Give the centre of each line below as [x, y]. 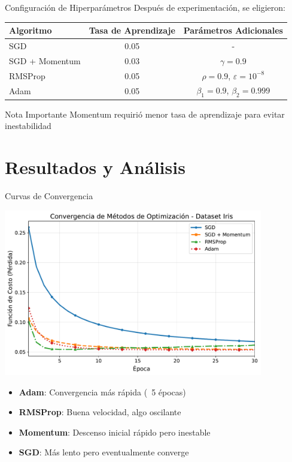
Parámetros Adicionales [233, 30]
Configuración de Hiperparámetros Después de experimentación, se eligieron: [145, 7]
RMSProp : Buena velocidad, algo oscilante [100, 412]
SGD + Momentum [45, 60]
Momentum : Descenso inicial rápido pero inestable [115, 432]
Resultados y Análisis [95, 167]
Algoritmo [31, 30]
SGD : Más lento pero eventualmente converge [104, 452]
